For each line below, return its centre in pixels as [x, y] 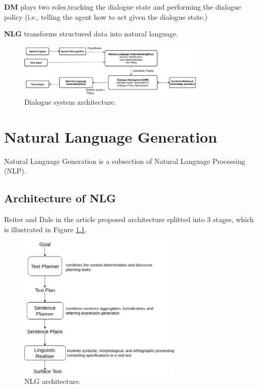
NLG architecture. [53, 381]
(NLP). [15, 171]
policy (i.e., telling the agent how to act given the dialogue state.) [106, 16]
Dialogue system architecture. [70, 102]
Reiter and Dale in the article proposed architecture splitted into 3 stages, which [129, 219]
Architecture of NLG [60, 198]
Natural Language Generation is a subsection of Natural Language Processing [125, 161]
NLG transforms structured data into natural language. [91, 34]
